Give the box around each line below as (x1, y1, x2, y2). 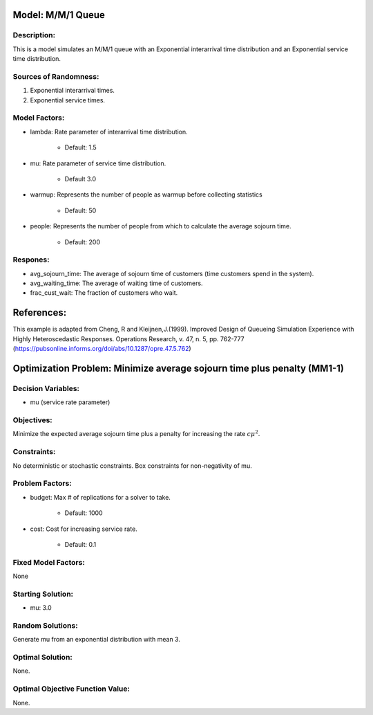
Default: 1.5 (64, 143, 97, 152)
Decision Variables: (12, 383, 79, 393)
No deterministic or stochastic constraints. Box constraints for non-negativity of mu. (12, 461, 252, 470)
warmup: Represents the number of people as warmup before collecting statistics (30, 190, 262, 199)
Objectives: (12, 415, 53, 425)
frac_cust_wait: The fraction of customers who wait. (30, 289, 178, 297)
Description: (12, 30, 55, 40)
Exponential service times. (30, 96, 106, 104)
